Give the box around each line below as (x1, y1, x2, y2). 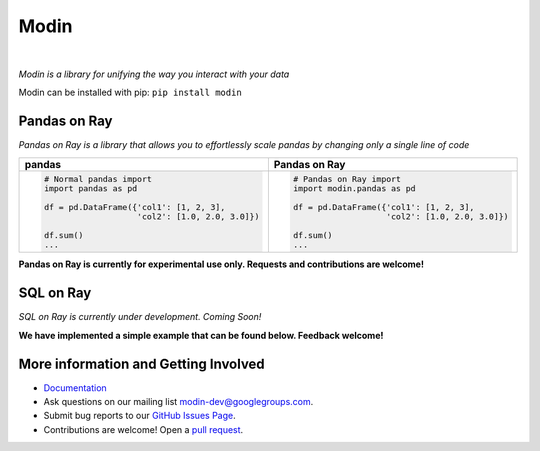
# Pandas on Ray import (293, 173, 402, 184)
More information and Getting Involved (18, 355, 265, 372)
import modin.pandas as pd (293, 183, 416, 194)
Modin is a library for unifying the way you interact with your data (18, 68, 290, 80)
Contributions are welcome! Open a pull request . (43, 423, 244, 435)
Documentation (43, 381, 107, 394)
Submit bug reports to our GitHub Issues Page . (43, 410, 236, 422)
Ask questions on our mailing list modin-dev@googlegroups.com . (43, 396, 314, 407)
